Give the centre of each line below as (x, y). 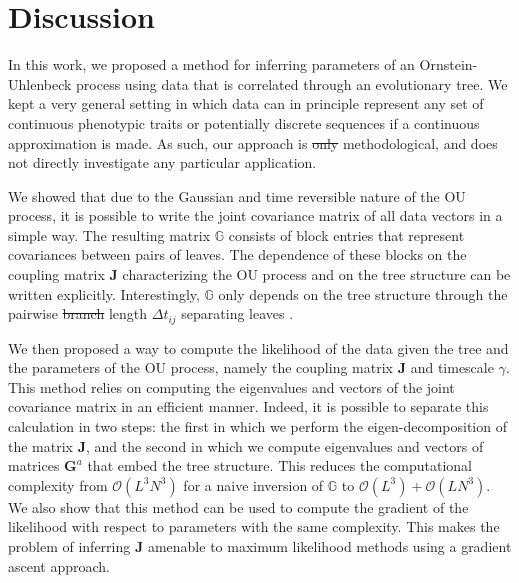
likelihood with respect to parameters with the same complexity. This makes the (254, 526)
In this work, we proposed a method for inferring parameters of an (211, 64)
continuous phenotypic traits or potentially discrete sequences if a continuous (244, 122)
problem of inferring (69, 546)
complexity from (58, 484)
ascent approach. (59, 565)
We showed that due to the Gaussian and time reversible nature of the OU (237, 195)
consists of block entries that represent (346, 234)
